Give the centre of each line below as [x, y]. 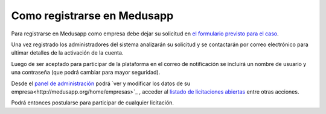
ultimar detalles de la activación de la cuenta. [67, 53]
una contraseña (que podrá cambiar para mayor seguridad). [86, 73]
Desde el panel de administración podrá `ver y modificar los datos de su [101, 83]
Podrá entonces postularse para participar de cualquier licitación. [93, 103]
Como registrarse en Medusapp [92, 16]
